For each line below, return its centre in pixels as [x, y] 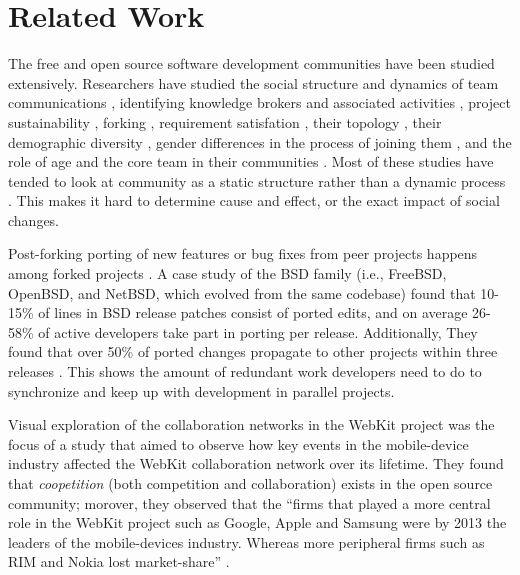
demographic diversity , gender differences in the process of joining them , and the [260, 141]
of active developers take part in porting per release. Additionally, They [258, 331]
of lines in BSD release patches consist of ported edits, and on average [253, 312]
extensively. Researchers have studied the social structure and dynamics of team [253, 82]
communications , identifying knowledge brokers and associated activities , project [259, 102]
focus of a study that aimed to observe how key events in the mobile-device [238, 443]
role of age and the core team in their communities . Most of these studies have [251, 161]
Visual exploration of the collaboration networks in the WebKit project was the [251, 424]
